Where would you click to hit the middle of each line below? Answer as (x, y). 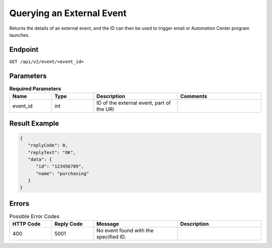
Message (108, 224)
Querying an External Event (68, 13)
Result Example (34, 123)
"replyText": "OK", (52, 152)
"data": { (40, 159)
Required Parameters (35, 89)
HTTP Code (26, 224)
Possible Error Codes (35, 216)
